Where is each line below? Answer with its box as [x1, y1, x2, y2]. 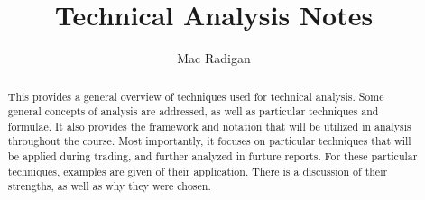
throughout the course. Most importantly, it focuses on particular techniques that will [7, 133, 411, 149]
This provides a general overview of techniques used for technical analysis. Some [7, 88, 384, 104]
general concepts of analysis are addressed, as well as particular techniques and [7, 104, 379, 119]
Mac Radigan [177, 49, 251, 68]
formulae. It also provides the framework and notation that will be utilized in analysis [7, 118, 411, 133]
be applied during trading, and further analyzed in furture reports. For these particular [7, 149, 418, 164]
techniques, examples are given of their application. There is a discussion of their [7, 163, 388, 178]
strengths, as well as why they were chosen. [7, 178, 211, 194]
